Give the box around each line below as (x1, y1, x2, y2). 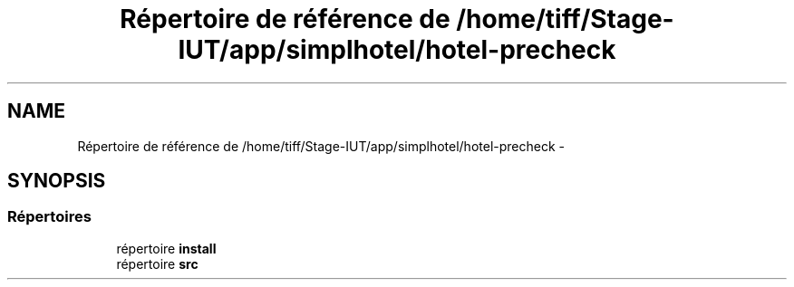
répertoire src (116, 255, 198, 272)
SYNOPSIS (7, 169, 106, 193)
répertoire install (116, 240, 217, 256)
